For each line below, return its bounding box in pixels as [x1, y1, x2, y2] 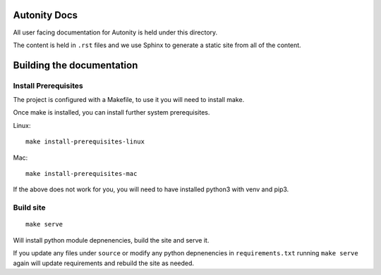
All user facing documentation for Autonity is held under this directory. [13, 28, 218, 37]
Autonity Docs [13, 9, 78, 21]
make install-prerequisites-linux [25, 138, 145, 146]
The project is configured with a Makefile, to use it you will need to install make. [13, 96, 245, 104]
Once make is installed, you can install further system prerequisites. [13, 108, 210, 117]
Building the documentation [13, 59, 138, 71]
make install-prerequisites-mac [25, 170, 138, 178]
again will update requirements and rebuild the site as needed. [13, 259, 194, 267]
